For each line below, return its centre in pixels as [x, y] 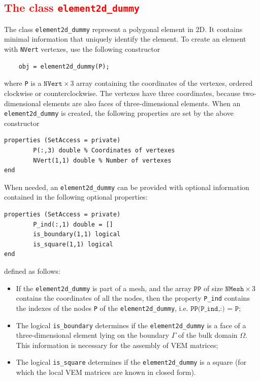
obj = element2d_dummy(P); [64, 66]
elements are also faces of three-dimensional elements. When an [142, 103]
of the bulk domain [208, 335]
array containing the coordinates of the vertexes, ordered [165, 83]
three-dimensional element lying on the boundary [92, 335]
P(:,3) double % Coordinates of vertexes [104, 150]
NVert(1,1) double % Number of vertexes [102, 160]
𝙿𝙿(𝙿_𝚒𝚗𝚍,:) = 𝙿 [215, 309]
